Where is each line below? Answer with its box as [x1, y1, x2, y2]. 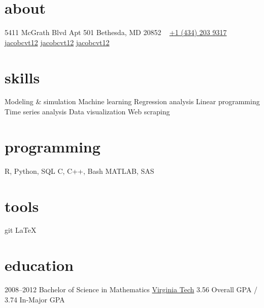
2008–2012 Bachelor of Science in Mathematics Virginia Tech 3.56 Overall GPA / [5, 284, 258, 295]
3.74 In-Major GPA [5, 294, 65, 304]
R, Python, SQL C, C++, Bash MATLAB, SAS [5, 165, 154, 176]
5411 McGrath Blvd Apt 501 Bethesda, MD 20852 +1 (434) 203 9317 [5, 27, 227, 38]
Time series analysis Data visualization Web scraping [5, 106, 170, 117]
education [5, 255, 74, 275]
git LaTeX [5, 225, 37, 235]
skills [5, 67, 40, 87]
